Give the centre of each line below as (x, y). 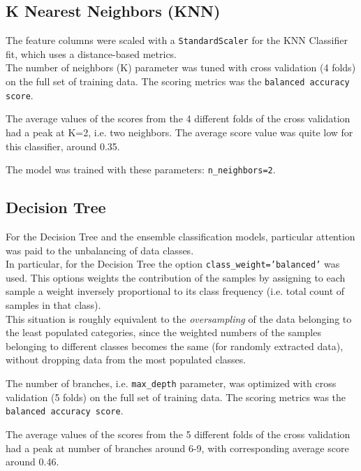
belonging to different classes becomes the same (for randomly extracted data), (175, 346)
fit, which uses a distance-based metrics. (91, 53)
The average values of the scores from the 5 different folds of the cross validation (178, 434)
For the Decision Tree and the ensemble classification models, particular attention (180, 236)
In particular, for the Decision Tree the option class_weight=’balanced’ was (173, 264)
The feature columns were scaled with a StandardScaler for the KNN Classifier (177, 40)
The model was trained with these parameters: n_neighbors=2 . (141, 169)
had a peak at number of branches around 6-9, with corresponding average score (177, 448)
